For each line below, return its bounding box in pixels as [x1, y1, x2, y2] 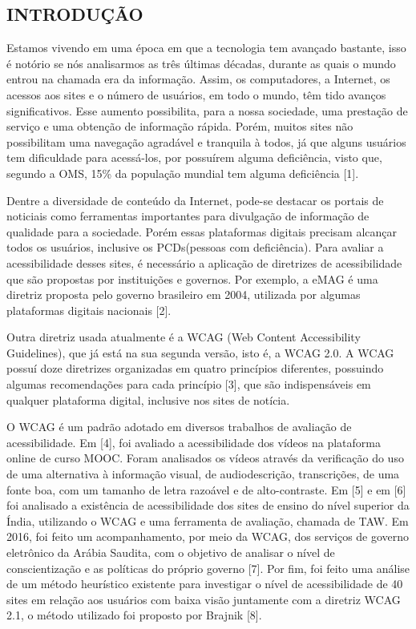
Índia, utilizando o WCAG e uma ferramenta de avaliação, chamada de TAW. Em [6, 512, 409, 529]
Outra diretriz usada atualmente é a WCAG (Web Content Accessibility [6, 329, 361, 345]
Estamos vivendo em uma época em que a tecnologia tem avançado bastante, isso [6, 39, 406, 56]
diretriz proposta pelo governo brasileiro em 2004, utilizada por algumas [6, 286, 361, 303]
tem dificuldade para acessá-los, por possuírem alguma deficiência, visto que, [6, 149, 382, 166]
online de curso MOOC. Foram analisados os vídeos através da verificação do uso [6, 450, 404, 466]
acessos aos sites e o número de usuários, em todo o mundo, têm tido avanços [6, 86, 386, 103]
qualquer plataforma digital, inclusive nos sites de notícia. [6, 391, 290, 408]
